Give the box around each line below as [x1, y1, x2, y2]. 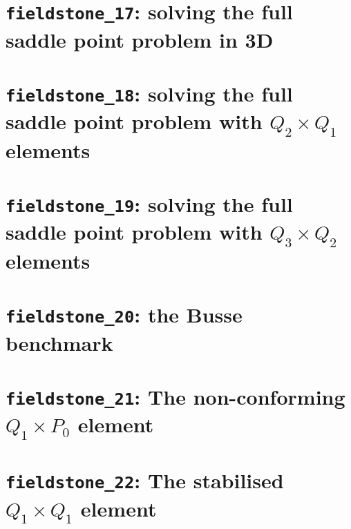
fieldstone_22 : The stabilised [6, 466, 284, 494]
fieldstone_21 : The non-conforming [6, 383, 345, 411]
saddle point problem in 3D [6, 25, 274, 53]
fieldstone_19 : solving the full [6, 190, 293, 218]
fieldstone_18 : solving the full [6, 79, 293, 107]
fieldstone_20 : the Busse [6, 300, 243, 329]
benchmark [6, 328, 113, 356]
